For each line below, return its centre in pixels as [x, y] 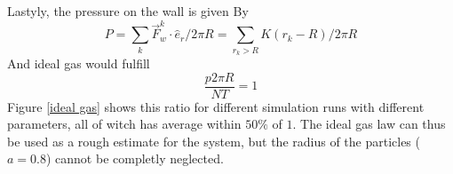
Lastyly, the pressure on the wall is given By [128, 11]
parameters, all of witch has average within [124, 124]
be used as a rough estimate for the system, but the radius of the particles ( [214, 141]
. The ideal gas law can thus [369, 124]
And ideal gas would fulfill [79, 63]
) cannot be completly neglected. [135, 158]
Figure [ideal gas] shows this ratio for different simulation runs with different [216, 106]
